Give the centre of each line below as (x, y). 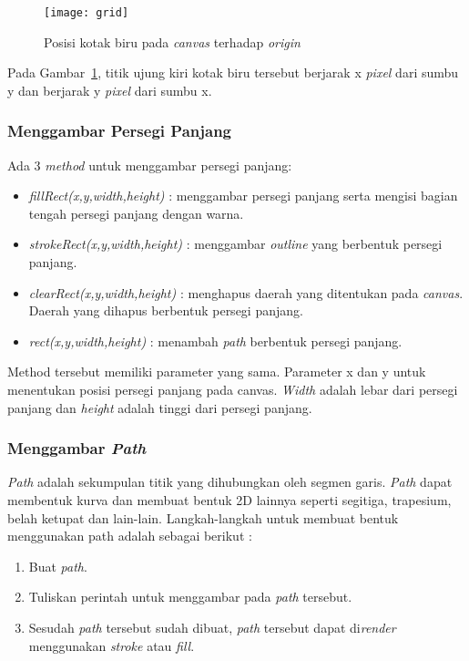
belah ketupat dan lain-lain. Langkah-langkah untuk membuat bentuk (203, 517)
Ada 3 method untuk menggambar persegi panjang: (150, 165)
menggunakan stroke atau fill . (112, 645)
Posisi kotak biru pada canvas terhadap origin (172, 41)
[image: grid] (87, 13)
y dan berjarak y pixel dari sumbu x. (110, 90)
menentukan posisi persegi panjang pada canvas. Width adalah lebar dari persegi (233, 389)
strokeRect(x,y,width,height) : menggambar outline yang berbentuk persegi (235, 244)
